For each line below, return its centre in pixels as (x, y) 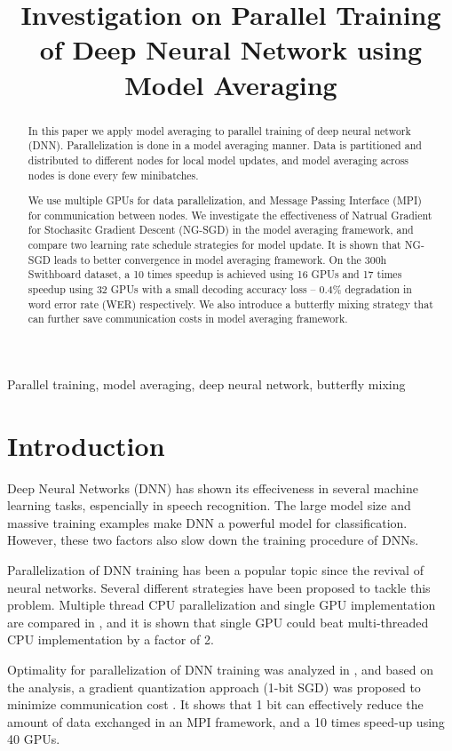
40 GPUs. (34, 739)
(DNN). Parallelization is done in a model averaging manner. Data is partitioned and (225, 145)
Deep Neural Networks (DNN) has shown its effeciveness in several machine (213, 487)
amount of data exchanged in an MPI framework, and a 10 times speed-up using (226, 721)
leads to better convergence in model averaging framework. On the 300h (220, 259)
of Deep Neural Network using (231, 49)
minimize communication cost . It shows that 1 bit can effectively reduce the (215, 704)
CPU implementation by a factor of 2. (111, 639)
